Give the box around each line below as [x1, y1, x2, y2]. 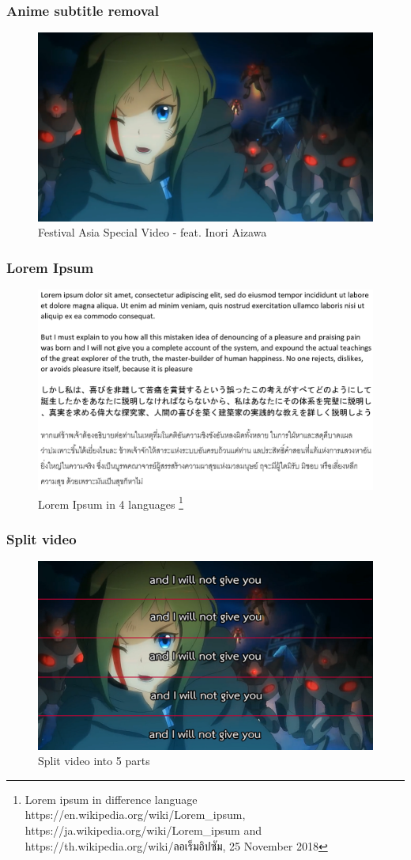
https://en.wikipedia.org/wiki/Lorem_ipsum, [25, 806, 246, 823]
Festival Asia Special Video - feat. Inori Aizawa [38, 224, 267, 241]
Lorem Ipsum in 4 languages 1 [38, 493, 183, 512]
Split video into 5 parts [38, 752, 150, 769]
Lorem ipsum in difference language [25, 790, 198, 807]
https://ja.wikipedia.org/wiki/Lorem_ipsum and [25, 822, 262, 839]
